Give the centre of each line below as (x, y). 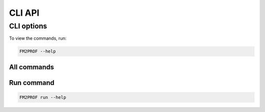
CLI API (24, 13)
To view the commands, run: (38, 38)
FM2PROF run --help (43, 97)
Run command (32, 83)
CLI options (28, 26)
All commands (31, 67)
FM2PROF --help (38, 51)
